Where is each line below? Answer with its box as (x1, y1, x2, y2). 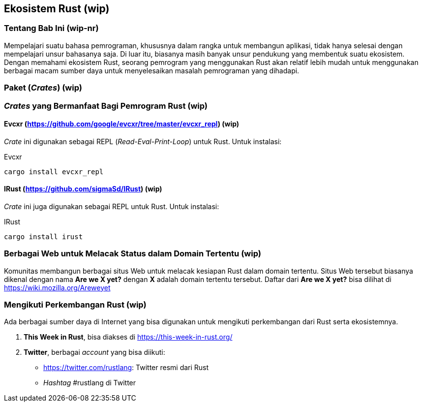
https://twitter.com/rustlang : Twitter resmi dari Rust (43, 363, 209, 372)
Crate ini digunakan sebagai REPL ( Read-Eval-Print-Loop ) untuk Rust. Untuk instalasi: (4, 137, 282, 146)
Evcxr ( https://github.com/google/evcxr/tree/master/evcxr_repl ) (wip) (4, 120, 240, 128)
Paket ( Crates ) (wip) (4, 83, 82, 93)
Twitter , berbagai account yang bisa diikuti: (24, 348, 165, 357)
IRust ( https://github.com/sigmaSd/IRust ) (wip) (4, 185, 162, 193)
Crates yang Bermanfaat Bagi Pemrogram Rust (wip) (4, 100, 208, 111)
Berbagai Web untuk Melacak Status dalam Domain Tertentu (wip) (4, 249, 261, 259)
